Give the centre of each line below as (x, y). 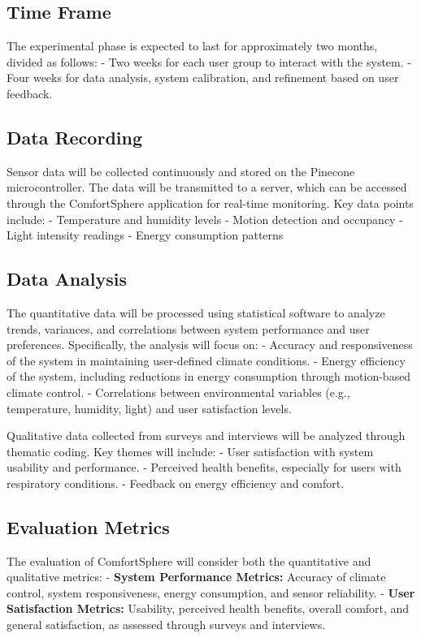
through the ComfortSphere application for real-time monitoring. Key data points (210, 203)
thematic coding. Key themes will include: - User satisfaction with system (190, 451)
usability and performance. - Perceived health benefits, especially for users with (204, 467)
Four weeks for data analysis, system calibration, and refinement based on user (203, 78)
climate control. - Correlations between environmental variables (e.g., (178, 392)
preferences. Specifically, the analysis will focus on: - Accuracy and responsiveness (210, 345)
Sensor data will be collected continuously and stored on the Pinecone (181, 171)
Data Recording (74, 137)
